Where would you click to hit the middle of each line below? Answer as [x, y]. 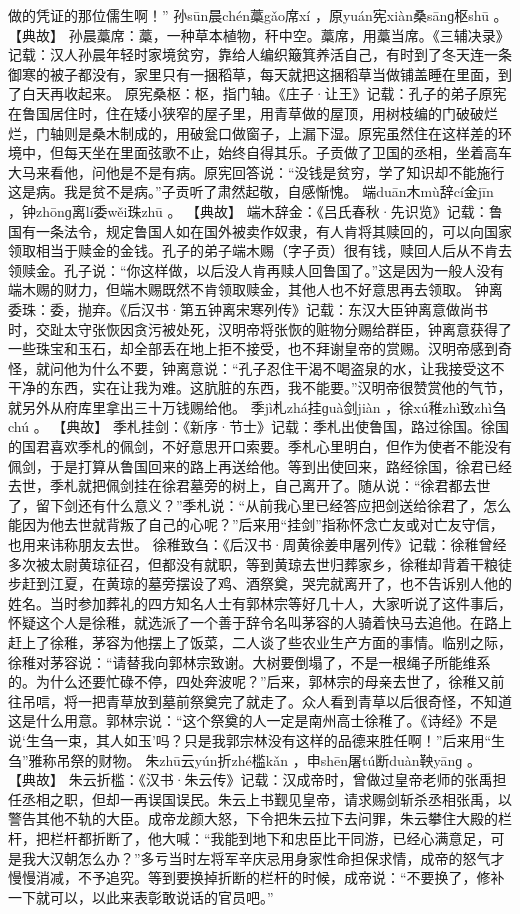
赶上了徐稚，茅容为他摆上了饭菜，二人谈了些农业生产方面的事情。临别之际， [260, 642]
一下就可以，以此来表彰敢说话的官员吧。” [141, 896]
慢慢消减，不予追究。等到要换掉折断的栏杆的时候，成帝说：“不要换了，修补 [256, 877]
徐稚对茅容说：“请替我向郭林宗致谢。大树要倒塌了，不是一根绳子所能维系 [249, 661]
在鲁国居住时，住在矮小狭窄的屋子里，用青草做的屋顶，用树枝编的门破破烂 [253, 112]
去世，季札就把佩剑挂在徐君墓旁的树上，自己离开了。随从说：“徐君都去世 [249, 485]
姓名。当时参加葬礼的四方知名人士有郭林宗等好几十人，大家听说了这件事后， [260, 602]
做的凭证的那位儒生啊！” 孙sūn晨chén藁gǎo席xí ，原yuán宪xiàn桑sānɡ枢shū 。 [258, 15]
